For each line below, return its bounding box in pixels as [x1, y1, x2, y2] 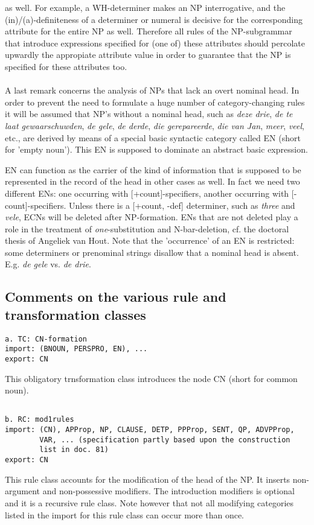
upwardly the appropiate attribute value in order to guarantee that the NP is [5, 48, 291, 61]
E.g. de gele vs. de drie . [5, 258, 91, 270]
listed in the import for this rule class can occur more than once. [5, 508, 244, 521]
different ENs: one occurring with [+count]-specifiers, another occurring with [5, 186, 289, 199]
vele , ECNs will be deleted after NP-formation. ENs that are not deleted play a [5, 211, 298, 223]
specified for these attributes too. [5, 60, 127, 72]
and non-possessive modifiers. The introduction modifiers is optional [42, 485, 295, 497]
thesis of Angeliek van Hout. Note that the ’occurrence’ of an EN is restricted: [5, 234, 295, 247]
